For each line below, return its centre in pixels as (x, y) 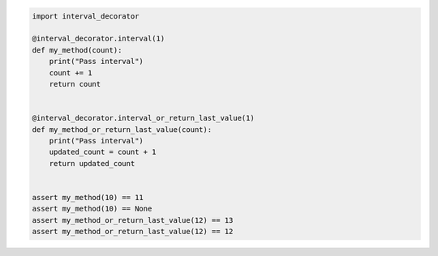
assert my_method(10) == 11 (88, 197)
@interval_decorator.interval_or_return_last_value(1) (143, 118)
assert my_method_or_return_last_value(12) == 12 (133, 232)
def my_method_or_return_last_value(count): (122, 129)
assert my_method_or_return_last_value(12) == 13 (133, 220)
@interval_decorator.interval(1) (99, 39)
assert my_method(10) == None (92, 209)
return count (75, 84)
